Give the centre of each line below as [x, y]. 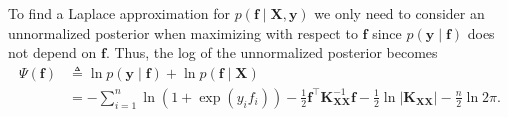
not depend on [52, 52]
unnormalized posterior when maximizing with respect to [183, 32]
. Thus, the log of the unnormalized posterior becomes [271, 52]
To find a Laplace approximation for [119, 13]
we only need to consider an [399, 13]
